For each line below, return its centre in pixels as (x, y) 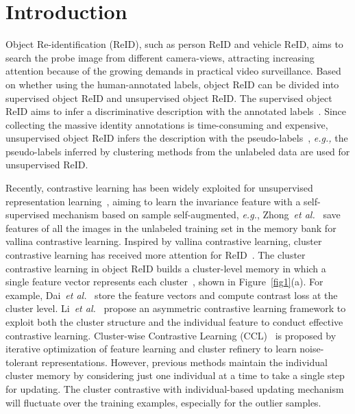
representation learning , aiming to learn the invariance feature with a (153, 201)
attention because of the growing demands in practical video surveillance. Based (173, 71)
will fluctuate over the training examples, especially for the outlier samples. (163, 402)
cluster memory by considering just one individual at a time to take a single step (175, 375)
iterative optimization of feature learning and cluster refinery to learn (151, 349)
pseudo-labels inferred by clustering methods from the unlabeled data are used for (178, 151)
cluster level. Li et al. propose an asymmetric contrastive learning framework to (176, 308)
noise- (312, 349)
